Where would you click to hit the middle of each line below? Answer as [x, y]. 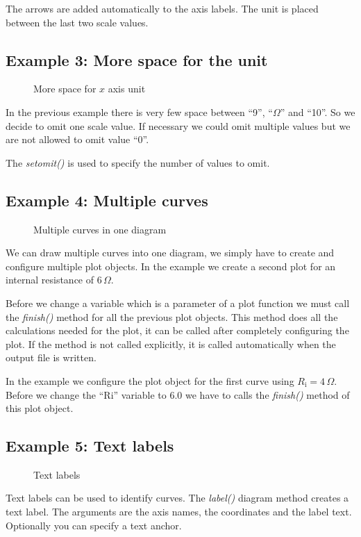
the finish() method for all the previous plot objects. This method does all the [172, 316]
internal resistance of [50, 280]
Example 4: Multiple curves [107, 200]
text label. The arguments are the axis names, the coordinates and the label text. [179, 512]
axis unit [127, 89]
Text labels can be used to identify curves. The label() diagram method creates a [177, 498]
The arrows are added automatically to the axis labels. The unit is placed [162, 8]
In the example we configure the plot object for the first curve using [150, 380]
